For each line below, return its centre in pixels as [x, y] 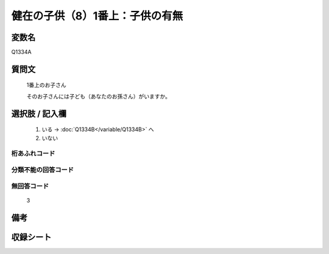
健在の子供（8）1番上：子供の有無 [97, 16]
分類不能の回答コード [43, 170]
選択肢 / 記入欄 [39, 113]
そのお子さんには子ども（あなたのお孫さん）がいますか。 [98, 96]
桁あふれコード [33, 154]
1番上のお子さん [46, 85]
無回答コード [30, 186]
